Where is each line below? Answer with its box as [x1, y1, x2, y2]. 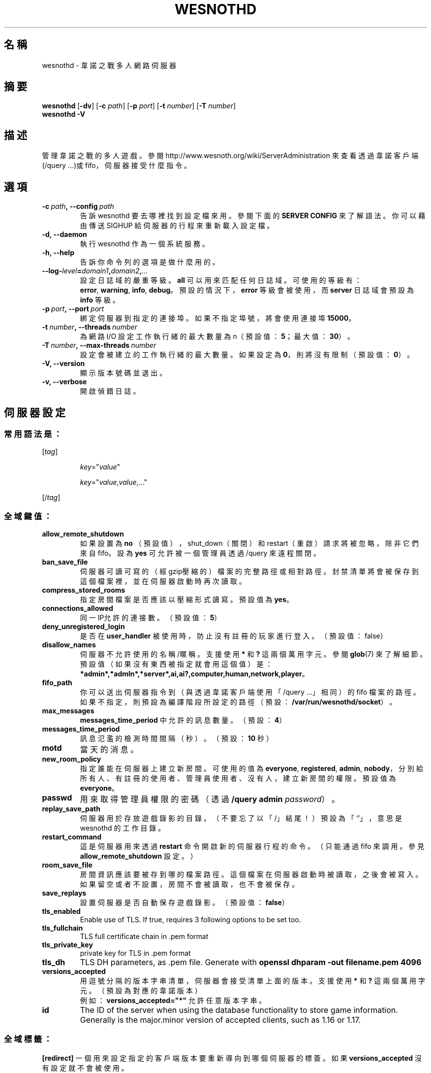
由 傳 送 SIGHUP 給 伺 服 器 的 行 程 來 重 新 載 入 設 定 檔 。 [80, 221, 274, 230]
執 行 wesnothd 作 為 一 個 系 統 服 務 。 [80, 239, 209, 248]
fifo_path [42, 678, 72, 687]
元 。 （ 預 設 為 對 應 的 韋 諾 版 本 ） [80, 986, 202, 995]
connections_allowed [42, 604, 113, 613]
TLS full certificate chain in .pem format [80, 932, 209, 941]
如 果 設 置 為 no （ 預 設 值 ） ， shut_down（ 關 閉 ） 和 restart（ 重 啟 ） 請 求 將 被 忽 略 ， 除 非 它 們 [80, 539, 419, 548]
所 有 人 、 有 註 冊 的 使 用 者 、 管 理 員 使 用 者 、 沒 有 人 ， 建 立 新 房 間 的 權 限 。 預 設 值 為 [80, 774, 396, 783]
